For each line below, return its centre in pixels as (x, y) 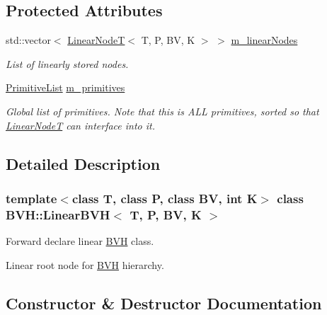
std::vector (28, 40)
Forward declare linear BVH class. (80, 241)
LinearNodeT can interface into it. (80, 125)
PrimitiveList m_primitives (65, 87)
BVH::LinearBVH (58, 214)
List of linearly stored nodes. (67, 63)
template (31, 198)
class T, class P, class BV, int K (165, 198)
